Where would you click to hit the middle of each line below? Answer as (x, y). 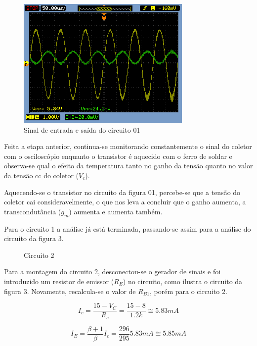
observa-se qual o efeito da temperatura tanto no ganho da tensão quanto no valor (128, 166)
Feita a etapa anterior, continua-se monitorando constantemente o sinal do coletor (128, 146)
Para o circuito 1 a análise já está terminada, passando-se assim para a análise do (128, 228)
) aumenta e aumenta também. (116, 211)
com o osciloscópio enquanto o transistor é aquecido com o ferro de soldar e (118, 156)
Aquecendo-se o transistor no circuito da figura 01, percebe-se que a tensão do (122, 192)
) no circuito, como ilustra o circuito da (183, 281)
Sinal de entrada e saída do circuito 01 (82, 129)
